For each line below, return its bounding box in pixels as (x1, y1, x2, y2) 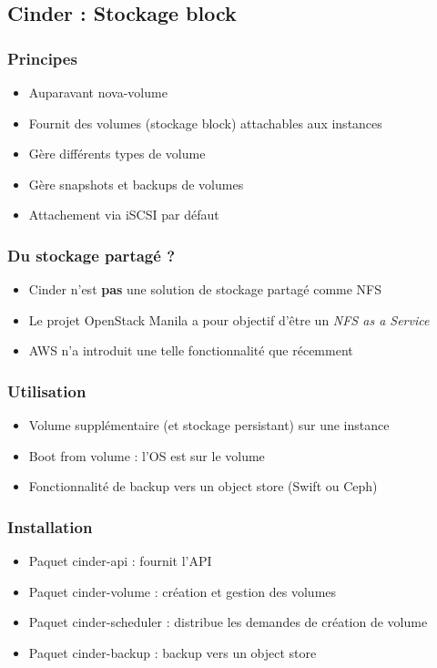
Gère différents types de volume (28, 144, 206, 163)
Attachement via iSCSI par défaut (28, 205, 219, 224)
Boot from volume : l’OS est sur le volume (28, 446, 265, 465)
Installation (7, 515, 93, 538)
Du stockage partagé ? (7, 243, 176, 266)
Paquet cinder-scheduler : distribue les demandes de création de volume (28, 612, 428, 632)
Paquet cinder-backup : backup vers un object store (28, 642, 317, 662)
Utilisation (7, 379, 86, 402)
